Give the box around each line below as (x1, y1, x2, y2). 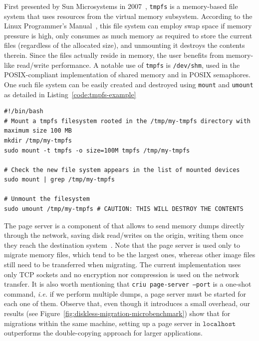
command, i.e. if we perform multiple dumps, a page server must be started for (4, 288, 246, 299)
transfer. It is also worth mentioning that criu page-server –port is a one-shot (4, 279, 252, 289)
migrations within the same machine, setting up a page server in (4, 318, 201, 328)
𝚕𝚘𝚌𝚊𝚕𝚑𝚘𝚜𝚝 (203, 320, 236, 328)
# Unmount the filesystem (4, 195, 90, 203)
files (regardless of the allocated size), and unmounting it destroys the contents (4, 40, 245, 50)
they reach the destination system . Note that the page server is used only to (4, 239, 241, 250)
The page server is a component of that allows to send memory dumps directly (4, 220, 245, 230)
